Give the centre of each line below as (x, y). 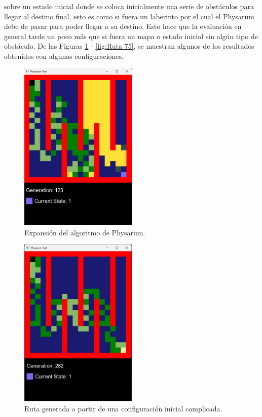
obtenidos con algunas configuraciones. (64, 56)
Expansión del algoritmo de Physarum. (85, 232)
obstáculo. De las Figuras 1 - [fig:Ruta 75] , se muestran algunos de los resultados (129, 46)
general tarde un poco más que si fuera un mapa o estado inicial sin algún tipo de (131, 36)
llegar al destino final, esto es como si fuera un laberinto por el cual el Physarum (129, 16)
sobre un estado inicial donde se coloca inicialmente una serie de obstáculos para (129, 6)
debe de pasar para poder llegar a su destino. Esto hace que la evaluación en (123, 26)
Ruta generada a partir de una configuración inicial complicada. (123, 408)
